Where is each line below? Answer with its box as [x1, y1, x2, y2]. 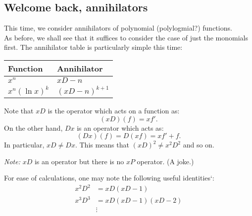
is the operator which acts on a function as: [48, 105, 180, 115]
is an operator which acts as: [77, 122, 164, 133]
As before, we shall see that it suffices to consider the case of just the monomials [4, 32, 249, 42]
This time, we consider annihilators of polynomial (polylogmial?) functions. [4, 23, 232, 33]
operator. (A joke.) [137, 156, 194, 166]
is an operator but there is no [34, 156, 124, 166]
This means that [79, 140, 129, 150]
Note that [4, 105, 34, 115]
